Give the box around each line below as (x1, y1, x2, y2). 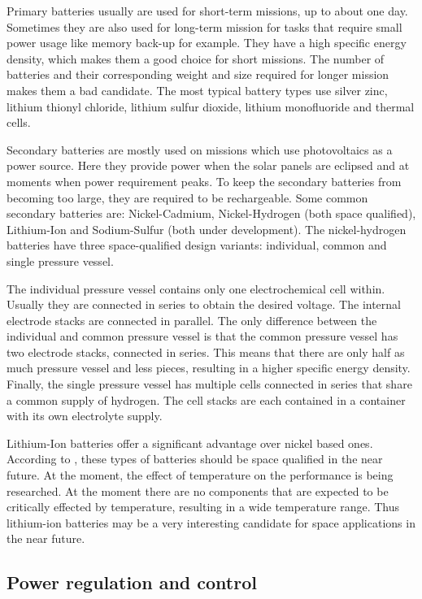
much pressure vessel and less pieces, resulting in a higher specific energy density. (7, 359, 411, 376)
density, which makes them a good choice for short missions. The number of (7, 50, 385, 67)
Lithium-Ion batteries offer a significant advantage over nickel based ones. (7, 434, 373, 451)
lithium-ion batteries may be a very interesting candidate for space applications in (7, 514, 415, 531)
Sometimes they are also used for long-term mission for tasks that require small (7, 18, 402, 35)
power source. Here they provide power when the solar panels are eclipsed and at (7, 157, 410, 174)
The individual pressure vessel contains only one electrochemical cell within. (7, 280, 385, 297)
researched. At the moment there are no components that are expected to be (7, 482, 389, 499)
